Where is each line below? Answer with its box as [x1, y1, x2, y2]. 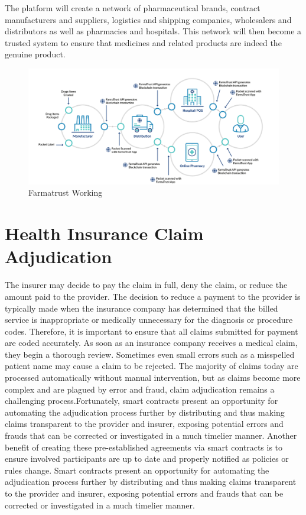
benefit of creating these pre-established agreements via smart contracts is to [5, 440, 283, 453]
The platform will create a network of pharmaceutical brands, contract [5, 2, 261, 14]
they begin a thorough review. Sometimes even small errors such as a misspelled [5, 348, 295, 360]
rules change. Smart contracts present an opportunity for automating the [5, 464, 269, 476]
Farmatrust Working [28, 186, 103, 199]
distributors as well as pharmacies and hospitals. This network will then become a [5, 25, 302, 37]
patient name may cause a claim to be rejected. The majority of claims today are [5, 359, 298, 372]
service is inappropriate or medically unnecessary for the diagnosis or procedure [5, 313, 293, 326]
